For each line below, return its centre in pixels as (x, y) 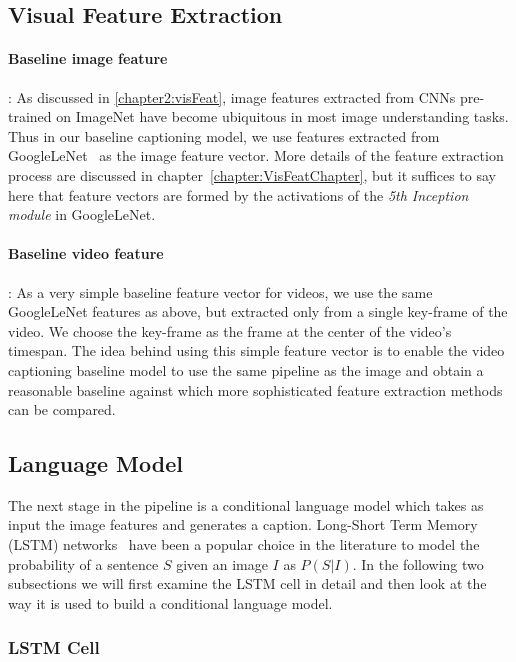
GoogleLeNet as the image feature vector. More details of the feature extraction (256, 155)
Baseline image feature (88, 58)
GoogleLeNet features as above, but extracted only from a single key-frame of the (258, 311)
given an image (222, 563)
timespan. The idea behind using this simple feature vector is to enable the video (256, 350)
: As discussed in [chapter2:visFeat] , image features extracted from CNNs (232, 96)
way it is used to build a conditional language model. (170, 602)
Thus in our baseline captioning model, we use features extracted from (224, 135)
